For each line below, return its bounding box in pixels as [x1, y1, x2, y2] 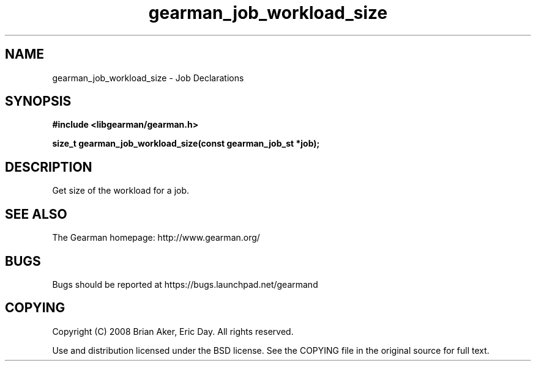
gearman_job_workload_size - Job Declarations [52, 72, 244, 83]
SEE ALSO [5, 206, 67, 222]
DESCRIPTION [5, 159, 92, 175]
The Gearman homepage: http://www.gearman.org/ [52, 232, 260, 243]
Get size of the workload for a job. [52, 185, 190, 196]
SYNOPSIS [5, 93, 72, 109]
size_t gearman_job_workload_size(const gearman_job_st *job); [52, 138, 320, 149]
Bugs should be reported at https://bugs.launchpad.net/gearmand [52, 279, 318, 290]
